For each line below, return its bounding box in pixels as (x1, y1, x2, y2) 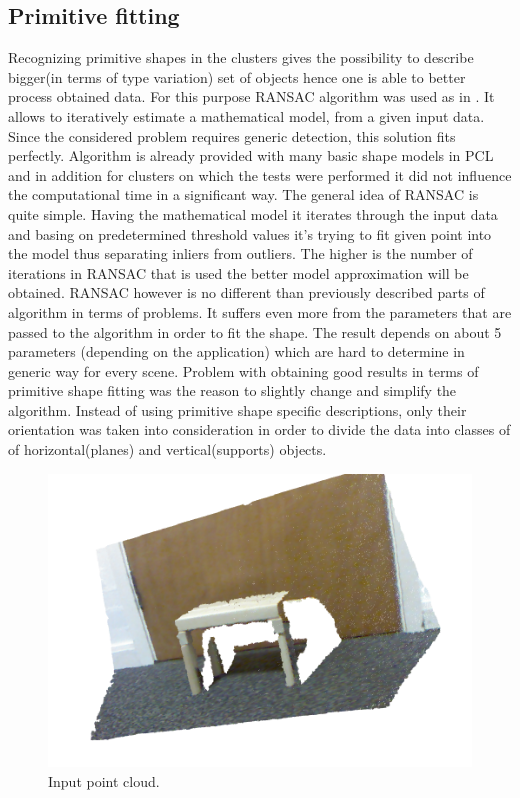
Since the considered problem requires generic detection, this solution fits (8, 125, 456, 146)
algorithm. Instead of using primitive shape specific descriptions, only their (8, 399, 467, 420)
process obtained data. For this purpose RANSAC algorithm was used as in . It (8, 86, 495, 107)
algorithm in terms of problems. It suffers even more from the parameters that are (8, 301, 512, 322)
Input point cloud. (48, 770, 160, 791)
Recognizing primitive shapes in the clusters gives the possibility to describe (8, 47, 474, 68)
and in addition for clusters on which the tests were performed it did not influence (8, 164, 512, 185)
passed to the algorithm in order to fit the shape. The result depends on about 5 (8, 321, 502, 342)
